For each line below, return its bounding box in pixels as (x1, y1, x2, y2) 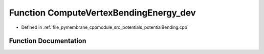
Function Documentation (9, 37, 87, 45)
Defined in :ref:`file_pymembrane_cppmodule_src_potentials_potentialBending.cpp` (21, 24, 189, 30)
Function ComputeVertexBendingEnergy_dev (9, 7, 196, 18)
